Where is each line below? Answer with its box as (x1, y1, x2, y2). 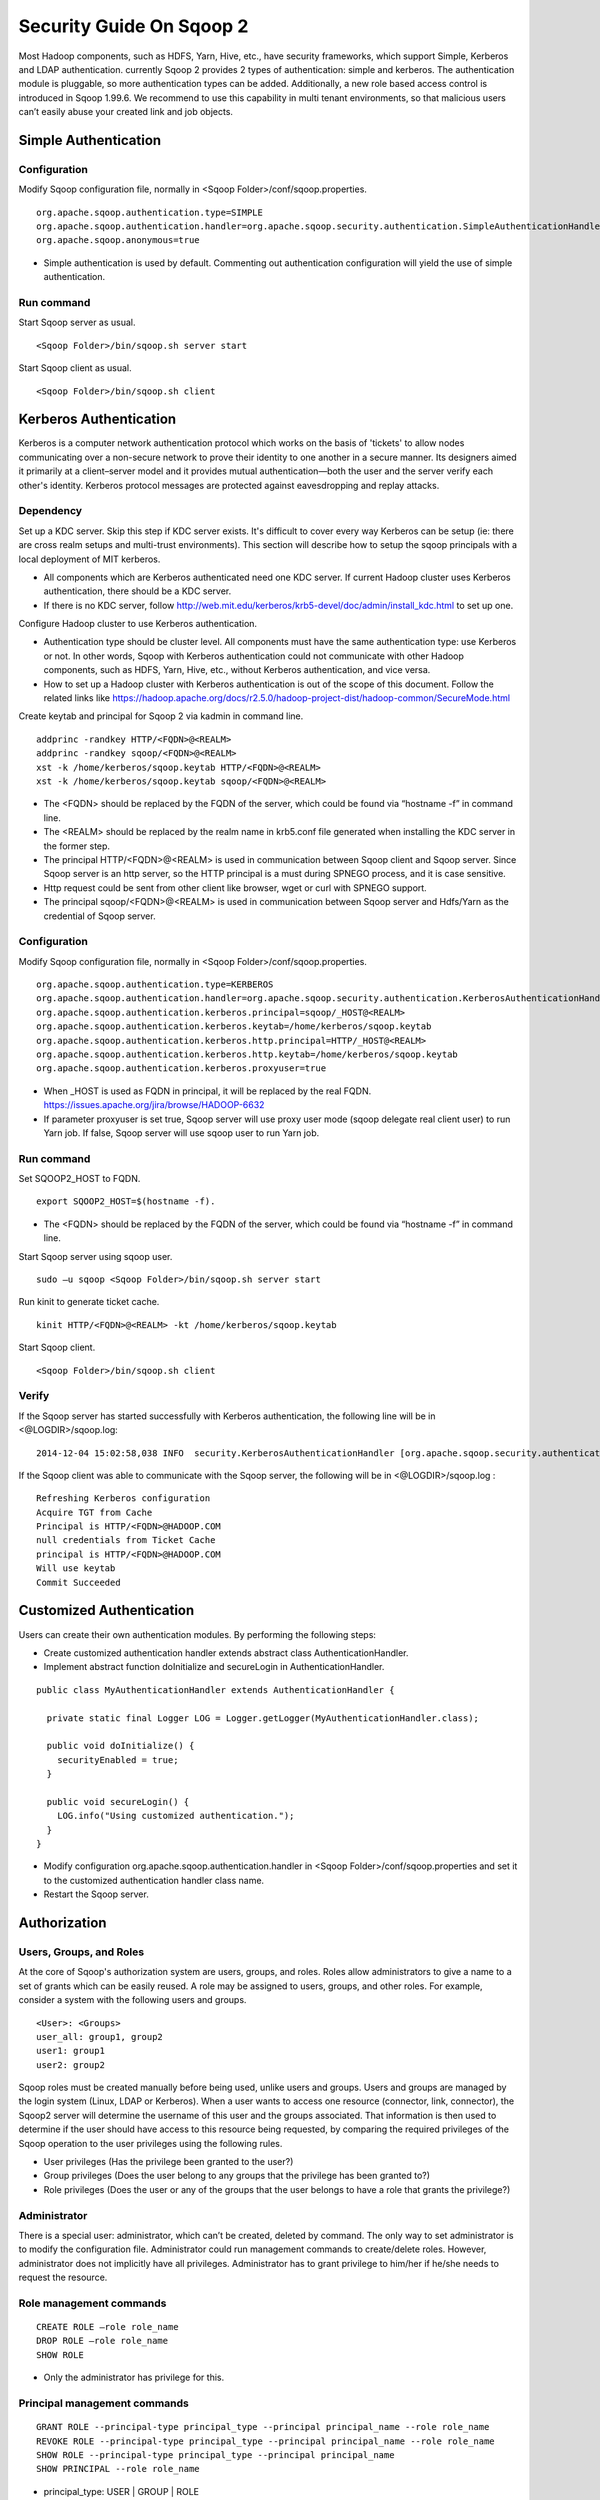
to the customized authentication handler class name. (43, 1874, 265, 1886)
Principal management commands (18, 2396, 189, 2410)
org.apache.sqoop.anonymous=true (36, 235, 200, 246)
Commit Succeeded (36, 1576, 121, 1588)
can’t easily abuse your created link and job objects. (18, 106, 234, 118)
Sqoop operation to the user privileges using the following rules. (18, 2137, 283, 2149)
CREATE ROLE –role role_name (36, 2321, 179, 2333)
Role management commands (18, 2296, 167, 2310)
